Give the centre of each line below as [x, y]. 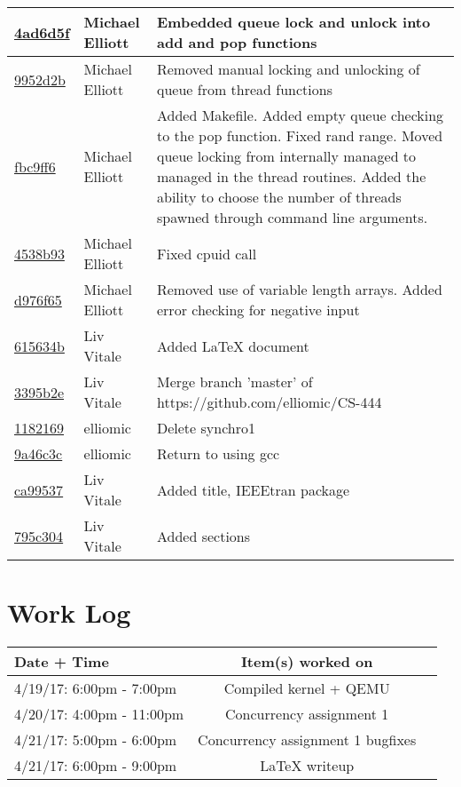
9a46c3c [39, 453]
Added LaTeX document [233, 346]
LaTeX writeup [307, 766]
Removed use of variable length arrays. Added [299, 289]
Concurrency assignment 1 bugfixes [307, 740]
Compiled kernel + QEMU [307, 688]
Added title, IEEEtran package [253, 489]
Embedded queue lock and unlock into [293, 22]
